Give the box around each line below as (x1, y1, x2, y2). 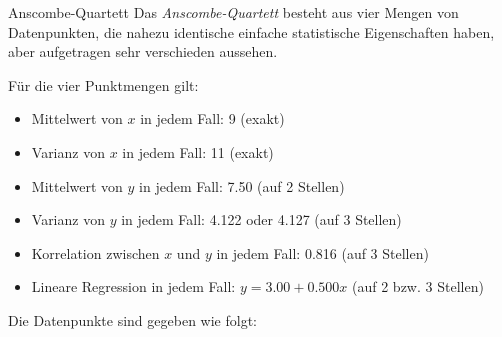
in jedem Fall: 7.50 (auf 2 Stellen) (139, 175, 345, 196)
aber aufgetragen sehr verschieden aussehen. (8, 41, 278, 62)
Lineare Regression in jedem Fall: (31, 276, 236, 297)
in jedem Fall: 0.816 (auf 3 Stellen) (216, 242, 429, 263)
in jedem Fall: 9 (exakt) (140, 108, 285, 129)
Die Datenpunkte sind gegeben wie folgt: (8, 309, 257, 330)
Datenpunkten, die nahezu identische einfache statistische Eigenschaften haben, (8, 21, 495, 42)
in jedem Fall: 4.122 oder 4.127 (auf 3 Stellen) (121, 209, 402, 230)
